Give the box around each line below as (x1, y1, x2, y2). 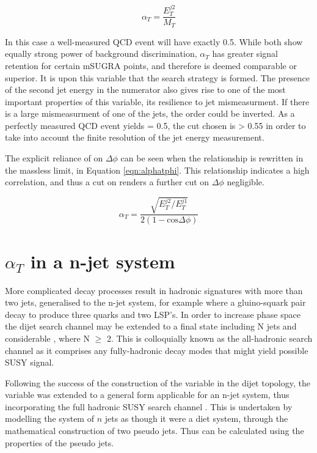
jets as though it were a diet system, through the (104, 412, 288, 425)
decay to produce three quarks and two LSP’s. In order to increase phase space (5, 308, 301, 320)
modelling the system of (5, 412, 94, 425)
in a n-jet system (30, 248, 175, 273)
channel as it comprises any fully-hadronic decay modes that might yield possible (5, 344, 308, 356)
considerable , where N (5, 331, 90, 344)
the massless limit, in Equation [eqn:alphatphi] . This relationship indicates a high (5, 163, 310, 176)
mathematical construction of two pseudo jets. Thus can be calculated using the (5, 424, 304, 437)
